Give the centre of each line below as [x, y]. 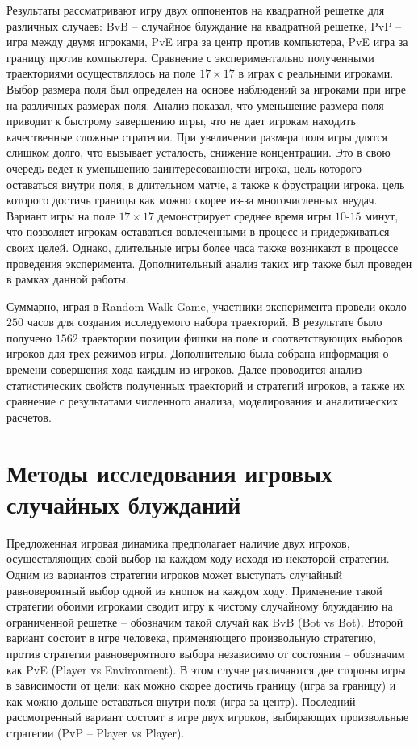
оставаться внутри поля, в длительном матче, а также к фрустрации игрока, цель [206, 184]
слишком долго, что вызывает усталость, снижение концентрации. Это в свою [199, 152]
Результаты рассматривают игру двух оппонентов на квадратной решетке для [196, 10]
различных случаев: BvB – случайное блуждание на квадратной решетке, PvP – [204, 25]
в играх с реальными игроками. [316, 73]
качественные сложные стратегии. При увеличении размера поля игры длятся [197, 136]
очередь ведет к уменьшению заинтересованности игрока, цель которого [184, 168]
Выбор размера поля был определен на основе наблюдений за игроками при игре [206, 88]
